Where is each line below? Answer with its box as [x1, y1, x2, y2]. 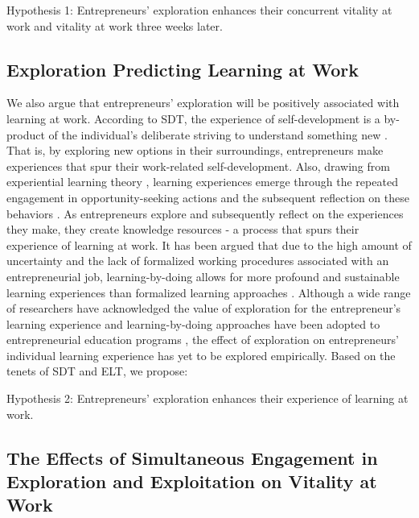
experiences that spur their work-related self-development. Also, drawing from [6, 157, 390, 174]
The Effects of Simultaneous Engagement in [6, 445, 378, 470]
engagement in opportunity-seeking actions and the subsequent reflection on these [6, 189, 409, 205]
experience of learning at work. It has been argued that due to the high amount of [6, 236, 412, 253]
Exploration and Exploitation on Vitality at [6, 469, 377, 494]
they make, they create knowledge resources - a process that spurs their [6, 221, 359, 238]
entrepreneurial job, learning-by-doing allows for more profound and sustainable [6, 267, 400, 284]
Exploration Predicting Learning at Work [6, 56, 359, 81]
